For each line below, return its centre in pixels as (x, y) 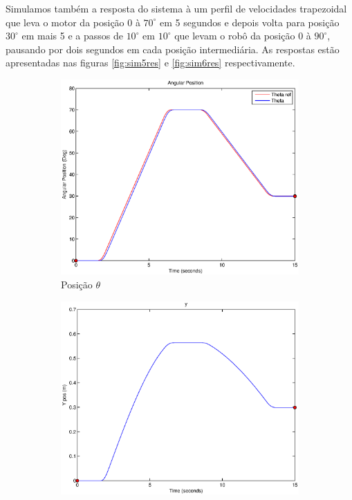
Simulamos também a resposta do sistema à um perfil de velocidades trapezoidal (176, 8)
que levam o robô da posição (235, 36)
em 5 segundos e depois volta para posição (250, 22)
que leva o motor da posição (65, 22)
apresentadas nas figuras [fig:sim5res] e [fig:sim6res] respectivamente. (150, 63)
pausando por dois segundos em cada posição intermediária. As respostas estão (173, 49)
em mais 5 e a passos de (72, 36)
